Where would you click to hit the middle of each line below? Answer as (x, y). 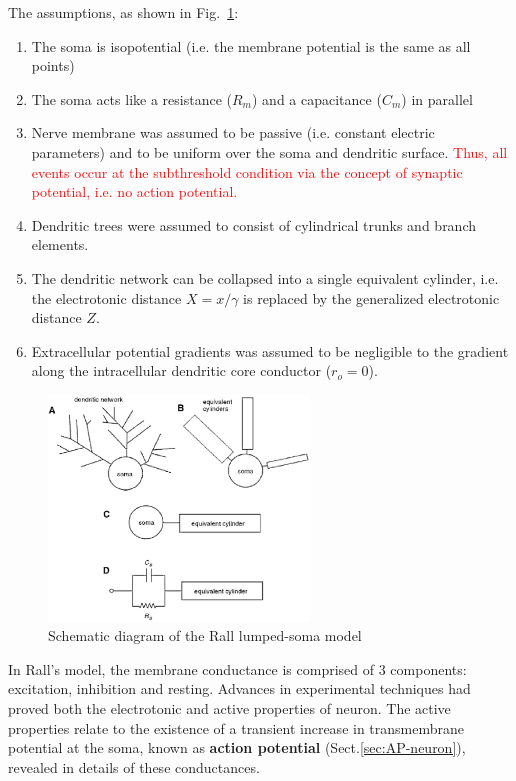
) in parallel (437, 98)
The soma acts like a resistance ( (131, 98)
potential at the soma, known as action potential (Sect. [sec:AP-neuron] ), (237, 747)
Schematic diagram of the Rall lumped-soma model (205, 635)
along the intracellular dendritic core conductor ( (181, 370)
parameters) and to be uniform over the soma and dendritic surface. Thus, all (269, 151)
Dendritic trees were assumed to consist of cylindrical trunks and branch (254, 224)
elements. (60, 244)
